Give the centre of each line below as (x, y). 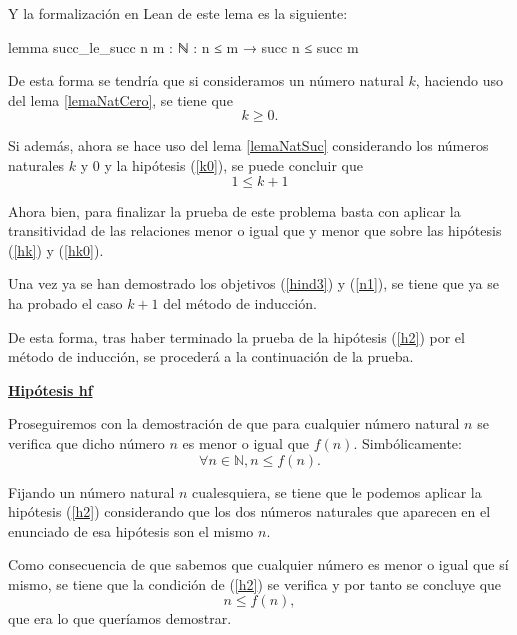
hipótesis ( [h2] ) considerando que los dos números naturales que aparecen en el (249, 511)
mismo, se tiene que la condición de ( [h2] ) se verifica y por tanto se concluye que (255, 583)
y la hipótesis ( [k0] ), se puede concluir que (233, 164)
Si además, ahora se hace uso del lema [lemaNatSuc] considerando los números (248, 145)
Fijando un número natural (91, 491)
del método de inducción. (240, 302)
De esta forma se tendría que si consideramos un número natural (206, 80)
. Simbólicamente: (407, 442)
